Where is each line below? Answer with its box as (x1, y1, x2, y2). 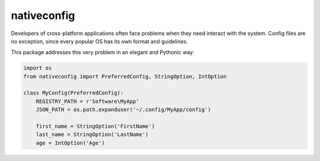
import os (23, 65, 52, 71)
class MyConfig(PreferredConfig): (23, 90, 124, 96)
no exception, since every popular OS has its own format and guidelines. (11, 37, 188, 45)
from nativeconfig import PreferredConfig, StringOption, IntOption (23, 73, 227, 80)
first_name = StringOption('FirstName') (36, 123, 155, 130)
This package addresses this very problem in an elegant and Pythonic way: (11, 49, 195, 56)
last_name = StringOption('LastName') (36, 131, 149, 138)
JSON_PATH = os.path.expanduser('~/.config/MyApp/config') (36, 106, 212, 113)
